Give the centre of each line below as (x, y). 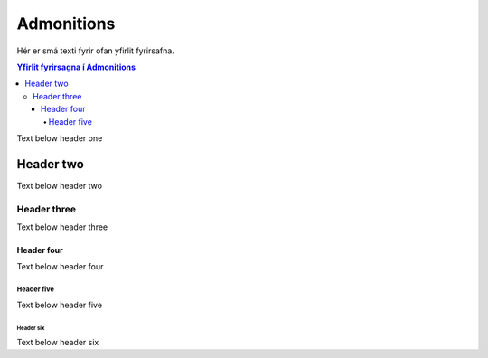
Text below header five (60, 305)
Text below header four (60, 267)
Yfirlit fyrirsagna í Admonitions (76, 67)
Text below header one (60, 138)
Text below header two (60, 185)
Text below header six (58, 342)
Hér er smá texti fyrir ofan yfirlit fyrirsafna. (96, 51)
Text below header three (62, 227)
